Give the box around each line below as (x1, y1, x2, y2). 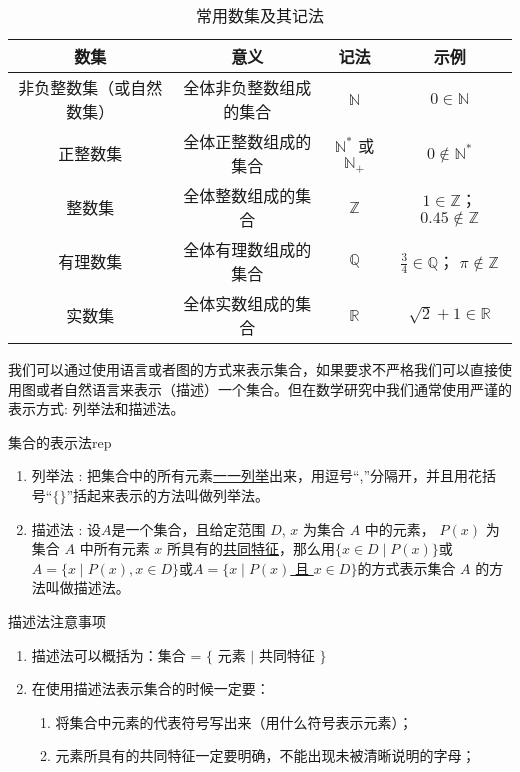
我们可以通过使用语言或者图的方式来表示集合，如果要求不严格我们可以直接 (8, 359, 498, 379)
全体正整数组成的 (183, 130, 312, 153)
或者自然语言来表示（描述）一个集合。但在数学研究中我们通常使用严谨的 (35, 378, 512, 399)
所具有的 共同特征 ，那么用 (166, 538, 335, 559)
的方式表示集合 (357, 557, 456, 578)
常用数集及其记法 (195, 4, 324, 27)
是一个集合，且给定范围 (111, 518, 266, 539)
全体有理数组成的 (183, 238, 312, 261)
